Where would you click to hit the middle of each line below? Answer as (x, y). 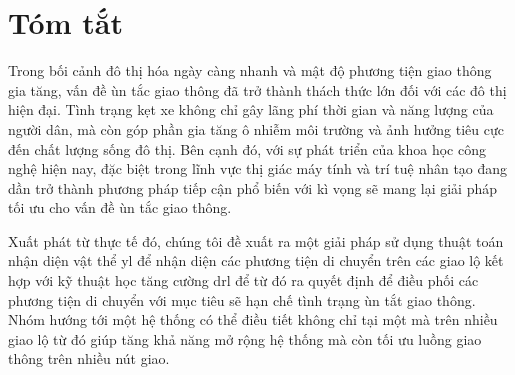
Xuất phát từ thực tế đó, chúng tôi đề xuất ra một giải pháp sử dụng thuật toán (256, 240)
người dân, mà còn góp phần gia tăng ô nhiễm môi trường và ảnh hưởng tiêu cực (256, 128)
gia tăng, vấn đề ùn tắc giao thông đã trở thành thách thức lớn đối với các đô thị (257, 89)
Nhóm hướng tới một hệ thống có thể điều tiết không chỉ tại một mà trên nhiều (253, 319)
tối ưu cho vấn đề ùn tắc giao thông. (120, 207)
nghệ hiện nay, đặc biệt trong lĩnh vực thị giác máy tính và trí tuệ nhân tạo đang (258, 168)
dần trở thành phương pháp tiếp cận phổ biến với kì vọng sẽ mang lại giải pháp (253, 187)
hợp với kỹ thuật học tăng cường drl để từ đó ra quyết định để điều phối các (243, 280)
